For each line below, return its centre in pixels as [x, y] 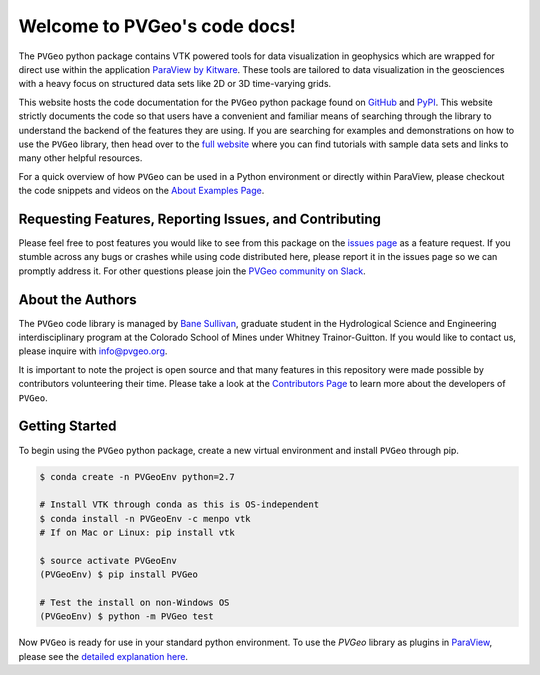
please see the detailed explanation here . [103, 656]
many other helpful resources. [80, 158]
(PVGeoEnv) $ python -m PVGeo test [126, 616]
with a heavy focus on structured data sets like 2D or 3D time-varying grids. [175, 84]
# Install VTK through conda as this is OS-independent [179, 504]
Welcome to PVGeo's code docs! [157, 26]
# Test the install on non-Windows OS [134, 603]
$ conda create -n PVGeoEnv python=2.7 [137, 476]
